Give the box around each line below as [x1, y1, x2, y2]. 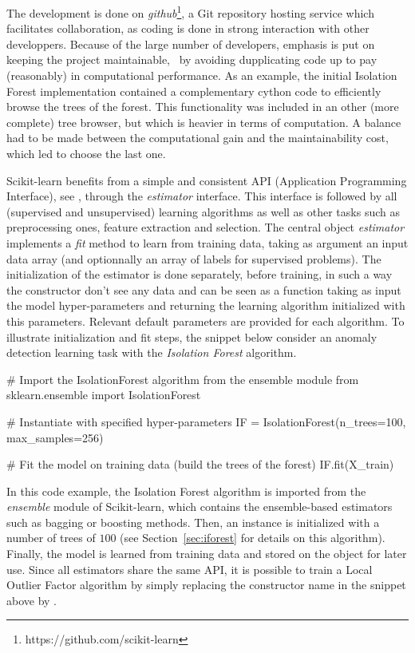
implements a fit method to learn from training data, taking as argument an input [6, 234, 409, 251]
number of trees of [6, 529, 96, 546]
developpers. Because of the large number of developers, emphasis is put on [6, 35, 375, 52]
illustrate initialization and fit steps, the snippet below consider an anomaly [6, 328, 377, 345]
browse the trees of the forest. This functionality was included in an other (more [6, 98, 399, 115]
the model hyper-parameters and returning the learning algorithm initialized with [6, 297, 405, 314]
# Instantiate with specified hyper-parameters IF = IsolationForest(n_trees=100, [6, 413, 406, 429]
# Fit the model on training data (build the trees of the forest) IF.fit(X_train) [6, 456, 394, 473]
